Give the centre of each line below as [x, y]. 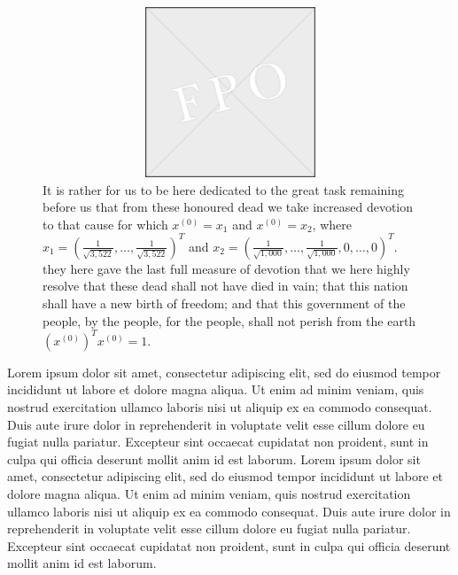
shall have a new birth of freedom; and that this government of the [224, 303]
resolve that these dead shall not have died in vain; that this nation [225, 286]
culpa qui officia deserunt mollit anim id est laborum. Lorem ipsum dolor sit [214, 458]
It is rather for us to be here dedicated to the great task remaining [224, 189]
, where [332, 224]
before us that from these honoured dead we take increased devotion [228, 207]
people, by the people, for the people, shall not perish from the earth [229, 320]
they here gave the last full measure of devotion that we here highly [226, 268]
